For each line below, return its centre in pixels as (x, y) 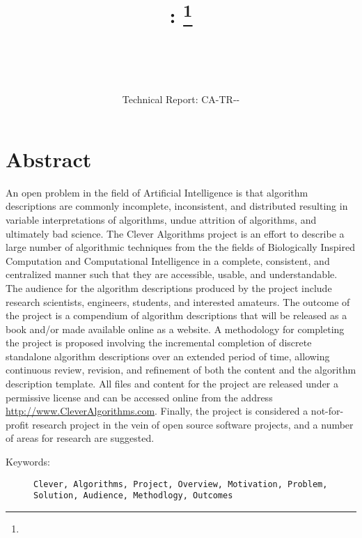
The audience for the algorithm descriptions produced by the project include (169, 287)
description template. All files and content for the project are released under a (172, 384)
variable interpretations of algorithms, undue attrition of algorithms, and (161, 219)
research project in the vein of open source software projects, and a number (193, 424)
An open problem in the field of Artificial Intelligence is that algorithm (157, 192)
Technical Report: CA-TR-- (181, 99)
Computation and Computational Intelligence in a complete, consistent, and (168, 260)
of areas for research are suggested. (80, 438)
